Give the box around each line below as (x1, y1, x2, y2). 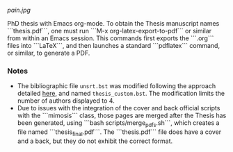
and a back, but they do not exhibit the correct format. (17, 137, 173, 145)
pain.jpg (7, 6, 31, 14)
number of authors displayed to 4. (17, 96, 115, 105)
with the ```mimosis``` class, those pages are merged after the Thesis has (17, 111, 227, 120)
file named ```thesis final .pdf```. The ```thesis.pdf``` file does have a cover (17, 128, 222, 137)
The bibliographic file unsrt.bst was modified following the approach (17, 82, 216, 90)
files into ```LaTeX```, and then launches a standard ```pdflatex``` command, (7, 42, 220, 49)
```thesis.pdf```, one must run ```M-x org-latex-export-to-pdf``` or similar (7, 27, 212, 35)
